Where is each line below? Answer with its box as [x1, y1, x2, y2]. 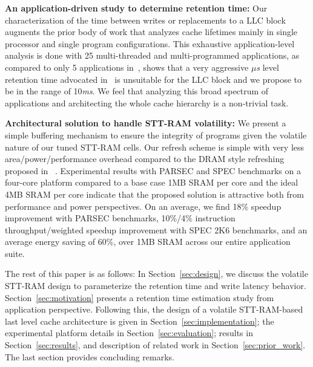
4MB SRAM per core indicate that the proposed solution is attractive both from [5, 187, 304, 200]
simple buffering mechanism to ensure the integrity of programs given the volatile [5, 128, 307, 141]
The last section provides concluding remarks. [5, 350, 175, 363]
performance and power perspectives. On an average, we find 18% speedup [5, 200, 282, 212]
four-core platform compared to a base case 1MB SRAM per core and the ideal [5, 176, 298, 189]
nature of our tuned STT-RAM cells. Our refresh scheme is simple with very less [5, 140, 305, 153]
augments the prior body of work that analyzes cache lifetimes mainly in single [5, 25, 298, 38]
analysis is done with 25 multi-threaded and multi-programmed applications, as [5, 49, 300, 62]
